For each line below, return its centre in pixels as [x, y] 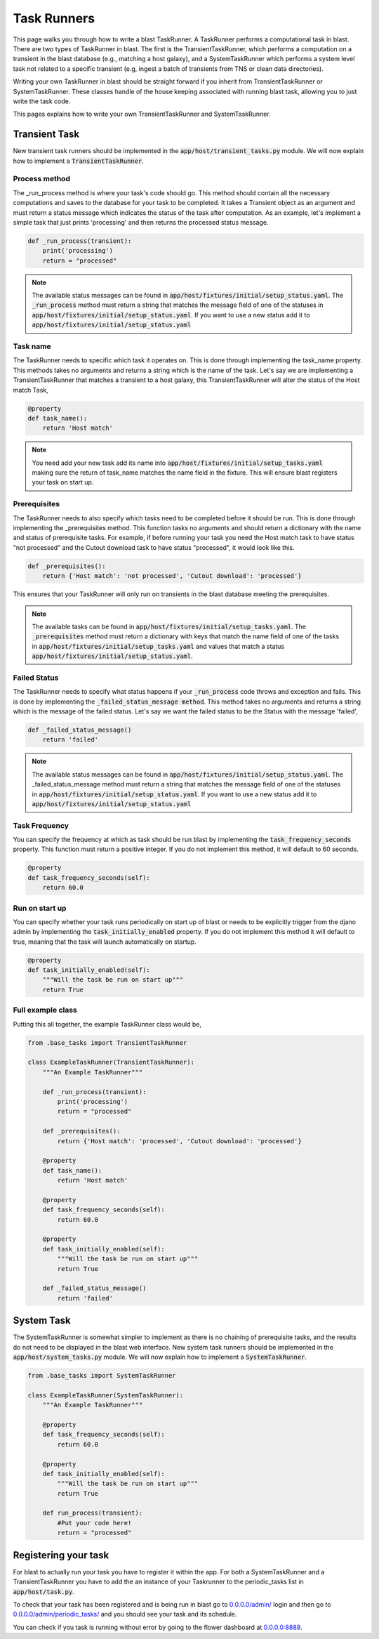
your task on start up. [63, 482]
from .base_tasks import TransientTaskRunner [107, 1042]
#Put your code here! [94, 1523]
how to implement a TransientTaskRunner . [78, 161]
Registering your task [61, 1555]
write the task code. [42, 101]
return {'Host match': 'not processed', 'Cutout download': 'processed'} [172, 576]
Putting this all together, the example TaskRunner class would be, [107, 1024]
